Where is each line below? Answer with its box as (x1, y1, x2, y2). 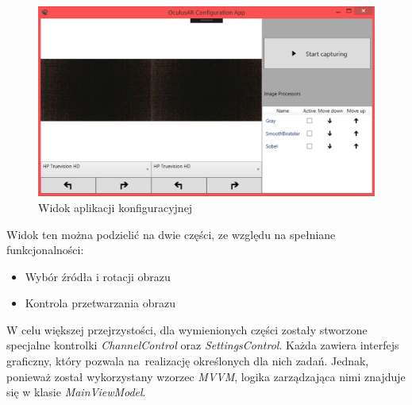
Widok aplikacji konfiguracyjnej (38, 199, 193, 215)
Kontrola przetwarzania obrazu (25, 295, 175, 311)
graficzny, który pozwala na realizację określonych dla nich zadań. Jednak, (6, 353, 369, 369)
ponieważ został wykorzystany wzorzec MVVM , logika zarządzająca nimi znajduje (6, 368, 406, 384)
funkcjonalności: (6, 241, 84, 258)
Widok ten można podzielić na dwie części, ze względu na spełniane (6, 226, 336, 242)
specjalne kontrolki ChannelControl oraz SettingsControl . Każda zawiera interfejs (6, 337, 399, 353)
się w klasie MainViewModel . (6, 384, 146, 400)
